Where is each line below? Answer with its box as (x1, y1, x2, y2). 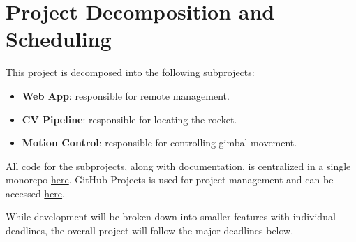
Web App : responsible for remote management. (22, 88, 230, 103)
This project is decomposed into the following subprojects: (6, 65, 255, 80)
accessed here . (6, 186, 65, 200)
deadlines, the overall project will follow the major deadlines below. (6, 223, 294, 238)
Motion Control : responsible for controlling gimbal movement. (22, 135, 297, 150)
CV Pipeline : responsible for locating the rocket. (22, 112, 237, 126)
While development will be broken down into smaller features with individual (6, 209, 336, 224)
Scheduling (6, 24, 112, 53)
